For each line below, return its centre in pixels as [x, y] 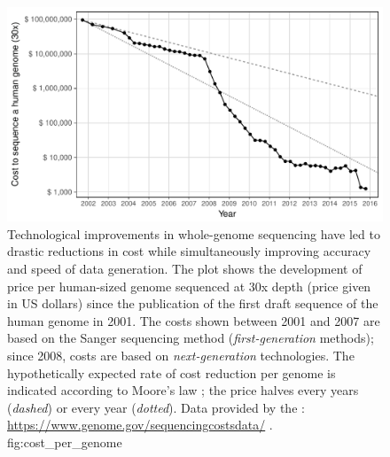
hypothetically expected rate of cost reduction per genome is [172, 372]
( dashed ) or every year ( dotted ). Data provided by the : [156, 407]
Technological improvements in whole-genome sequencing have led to [194, 233]
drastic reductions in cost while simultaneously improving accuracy [189, 251]
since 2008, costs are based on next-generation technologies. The [181, 355]
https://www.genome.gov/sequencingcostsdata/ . [140, 425]
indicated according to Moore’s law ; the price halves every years [183, 390]
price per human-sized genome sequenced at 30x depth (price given [189, 286]
